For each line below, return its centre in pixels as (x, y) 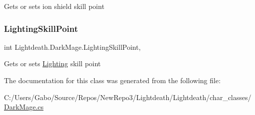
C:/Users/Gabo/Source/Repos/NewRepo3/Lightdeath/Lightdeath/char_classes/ (128, 97)
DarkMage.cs (24, 107)
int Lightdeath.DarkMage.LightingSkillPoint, (72, 47)
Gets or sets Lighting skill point (53, 63)
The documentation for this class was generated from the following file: (112, 80)
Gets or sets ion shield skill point (54, 6)
